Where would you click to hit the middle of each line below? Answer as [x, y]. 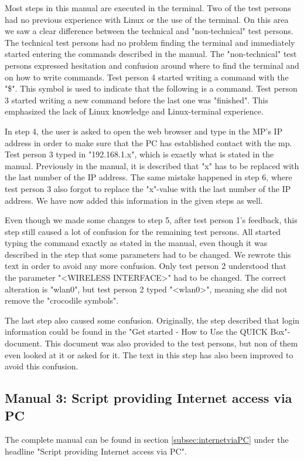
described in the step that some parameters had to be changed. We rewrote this [148, 254]
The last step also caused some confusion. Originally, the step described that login [152, 320]
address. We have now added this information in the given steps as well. [134, 200]
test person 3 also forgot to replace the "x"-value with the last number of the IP [148, 188]
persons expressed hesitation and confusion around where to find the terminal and [152, 65]
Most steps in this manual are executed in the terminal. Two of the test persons [148, 8]
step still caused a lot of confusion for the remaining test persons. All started [143, 231]
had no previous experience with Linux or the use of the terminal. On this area [147, 19]
